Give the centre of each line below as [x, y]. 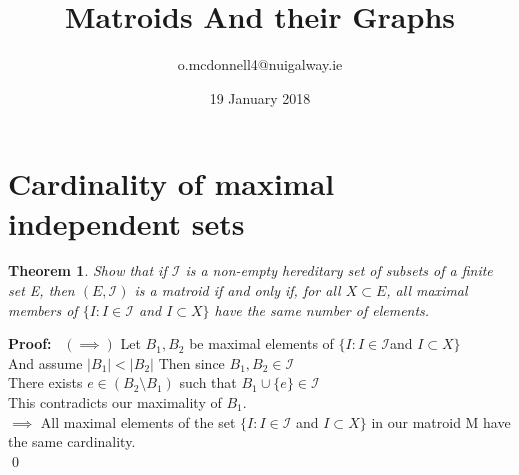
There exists [45, 382]
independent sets [126, 222]
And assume [45, 362]
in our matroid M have [441, 421]
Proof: [30, 343]
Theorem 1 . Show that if [87, 270]
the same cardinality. [72, 441]
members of [43, 309]
